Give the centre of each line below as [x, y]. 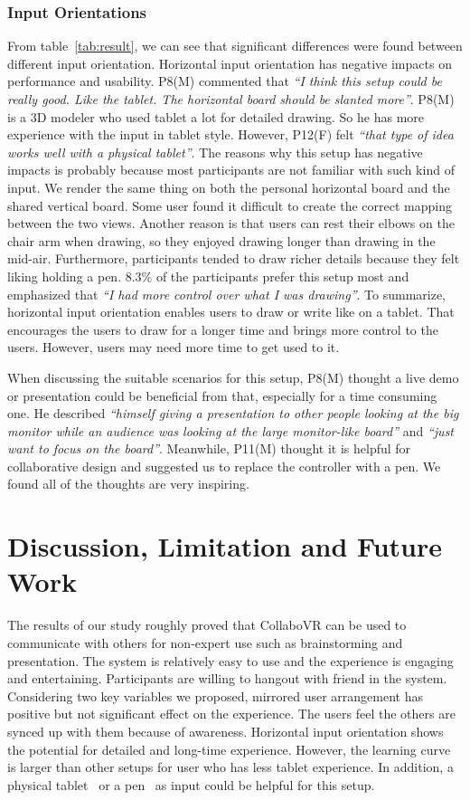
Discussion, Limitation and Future [225, 546]
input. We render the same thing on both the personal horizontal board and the [229, 187]
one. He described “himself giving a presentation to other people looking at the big [233, 413]
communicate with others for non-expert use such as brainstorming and [205, 642]
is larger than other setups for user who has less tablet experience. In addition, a [230, 767]
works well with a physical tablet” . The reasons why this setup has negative [215, 152]
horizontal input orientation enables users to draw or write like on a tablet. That [231, 312]
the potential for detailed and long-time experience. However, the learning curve [229, 749]
